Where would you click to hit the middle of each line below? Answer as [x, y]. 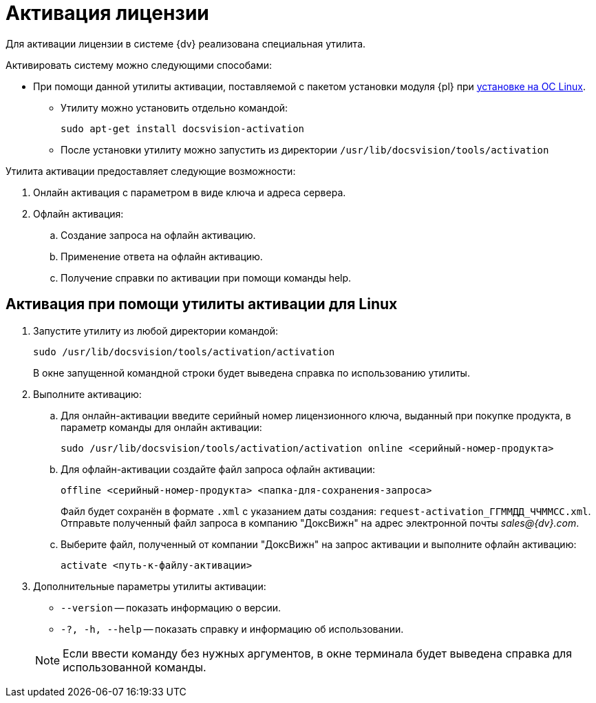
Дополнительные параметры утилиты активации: [150, 586]
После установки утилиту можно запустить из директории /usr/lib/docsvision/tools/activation [305, 149]
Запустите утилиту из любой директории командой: [156, 330]
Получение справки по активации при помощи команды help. [206, 277]
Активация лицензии [107, 13]
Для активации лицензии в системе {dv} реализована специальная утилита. [186, 43]
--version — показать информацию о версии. [171, 607]
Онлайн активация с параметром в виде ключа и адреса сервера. [190, 192]
